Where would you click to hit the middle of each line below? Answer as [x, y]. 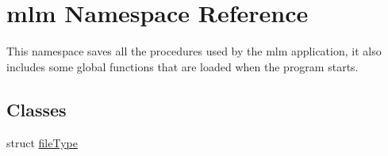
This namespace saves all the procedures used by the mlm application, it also [194, 51]
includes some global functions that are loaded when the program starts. [182, 66]
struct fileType [42, 142]
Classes [36, 109]
